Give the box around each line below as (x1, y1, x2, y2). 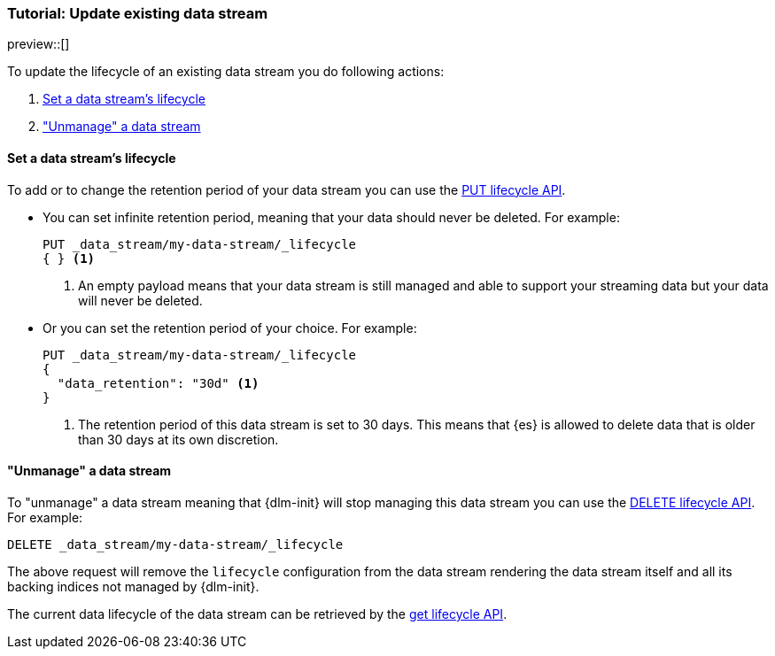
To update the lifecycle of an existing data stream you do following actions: (7, 64, 445, 80)
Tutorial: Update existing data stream (7, 4, 268, 22)
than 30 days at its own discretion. (78, 431, 279, 447)
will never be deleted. (78, 292, 203, 308)
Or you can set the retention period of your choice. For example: (43, 320, 417, 336)
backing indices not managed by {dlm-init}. (7, 578, 260, 594)
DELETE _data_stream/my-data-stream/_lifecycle (7, 536, 344, 552)
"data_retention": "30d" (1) (57, 375, 260, 390)
